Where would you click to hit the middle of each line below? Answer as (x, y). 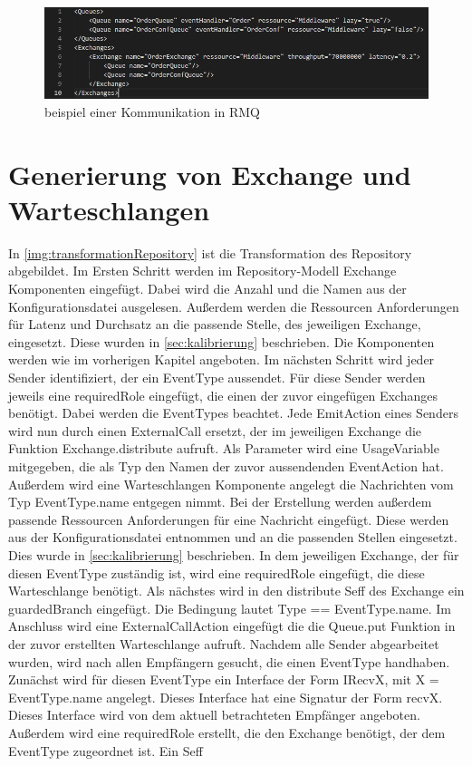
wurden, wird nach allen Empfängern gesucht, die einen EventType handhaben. (229, 661)
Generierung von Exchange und (210, 174)
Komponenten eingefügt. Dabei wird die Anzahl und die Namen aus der (207, 289)
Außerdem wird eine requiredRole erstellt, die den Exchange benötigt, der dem (227, 732)
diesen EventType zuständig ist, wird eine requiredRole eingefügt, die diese (217, 572)
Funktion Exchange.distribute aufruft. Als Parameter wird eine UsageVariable (224, 448)
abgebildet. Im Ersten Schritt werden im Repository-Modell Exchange (202, 271)
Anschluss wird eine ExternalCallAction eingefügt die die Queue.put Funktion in (232, 626)
